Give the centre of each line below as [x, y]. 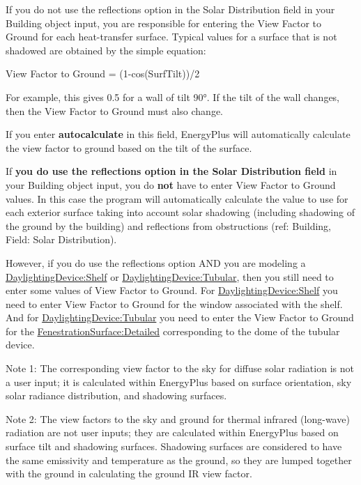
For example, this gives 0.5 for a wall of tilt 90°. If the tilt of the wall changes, [173, 97]
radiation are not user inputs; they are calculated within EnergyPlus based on [172, 432]
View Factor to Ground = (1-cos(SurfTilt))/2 [103, 74]
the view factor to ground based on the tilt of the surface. [129, 147]
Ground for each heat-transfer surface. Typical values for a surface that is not [171, 37]
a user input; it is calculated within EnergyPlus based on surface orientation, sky [179, 382]
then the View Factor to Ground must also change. [115, 110]
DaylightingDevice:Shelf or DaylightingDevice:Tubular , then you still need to [170, 276]
